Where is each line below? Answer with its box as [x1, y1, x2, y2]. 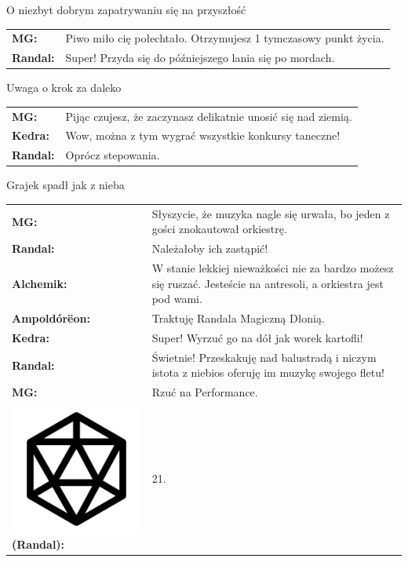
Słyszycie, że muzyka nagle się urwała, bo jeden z [151, 205, 390, 221]
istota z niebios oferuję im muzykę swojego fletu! [151, 364, 384, 381]
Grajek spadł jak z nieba [6, 177, 125, 193]
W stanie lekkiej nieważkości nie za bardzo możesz [151, 260, 394, 276]
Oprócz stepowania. [65, 147, 160, 163]
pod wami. [151, 290, 202, 307]
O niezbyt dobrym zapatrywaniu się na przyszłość [6, 2, 246, 17]
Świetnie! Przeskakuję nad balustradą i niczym [151, 349, 377, 365]
